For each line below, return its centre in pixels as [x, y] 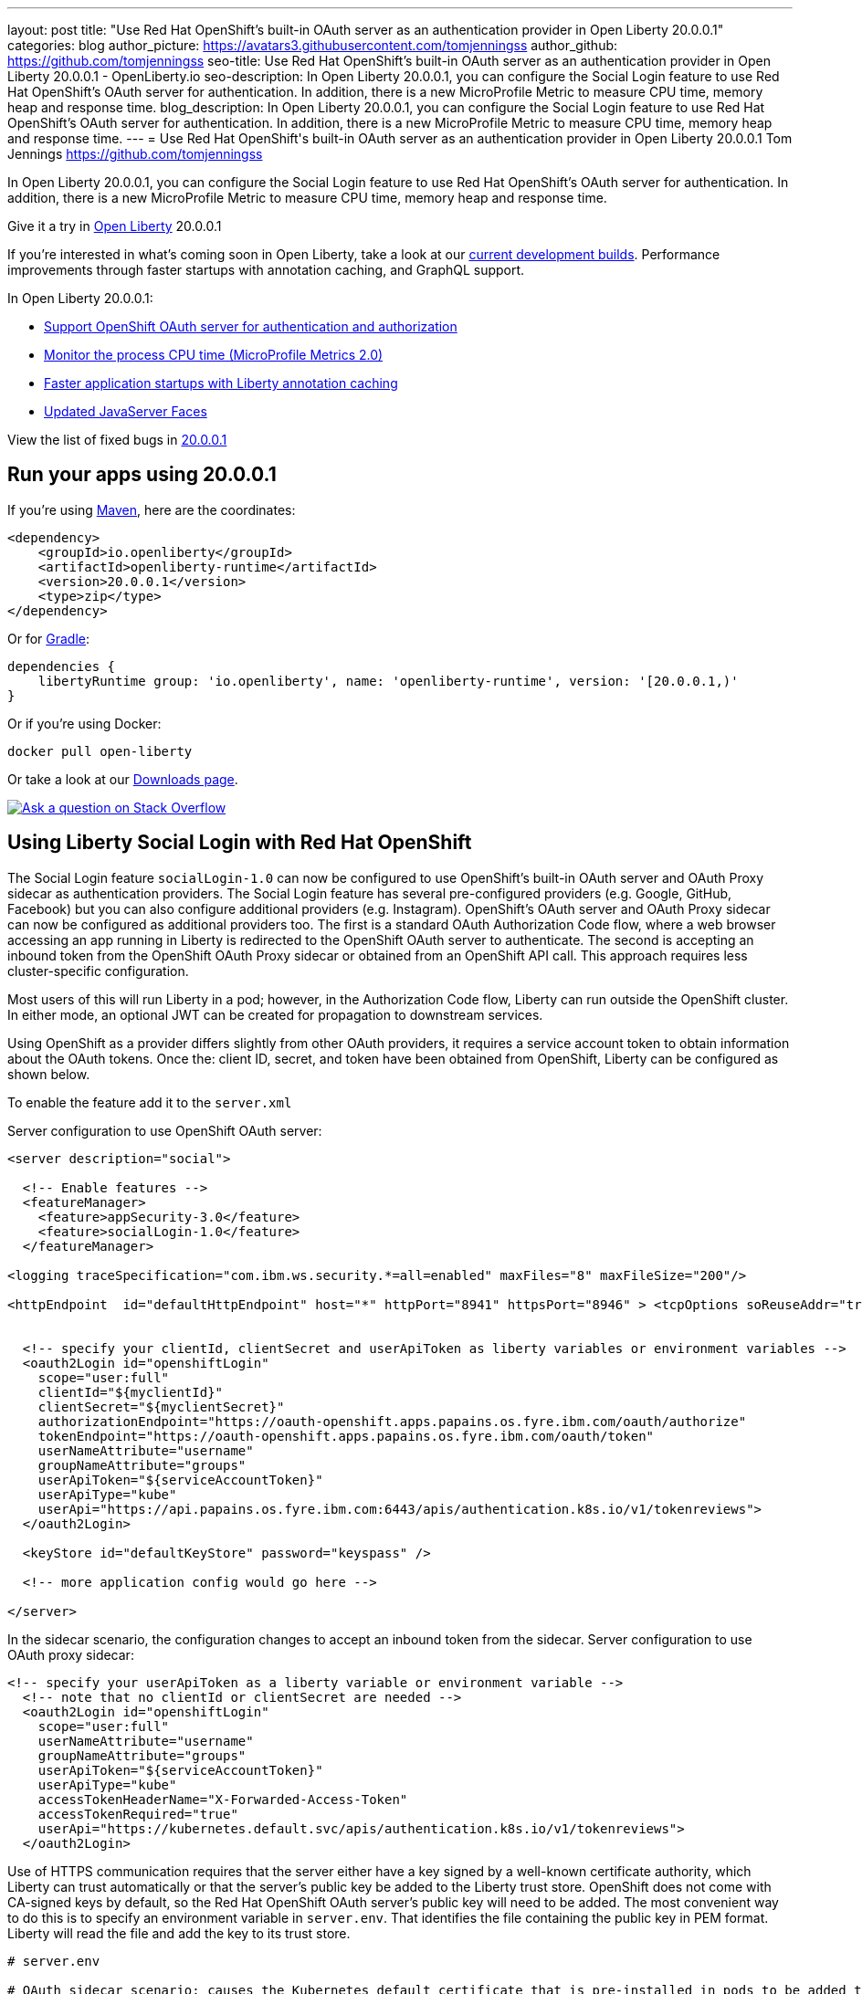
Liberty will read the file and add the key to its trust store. [179, 1933]
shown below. [49, 1074]
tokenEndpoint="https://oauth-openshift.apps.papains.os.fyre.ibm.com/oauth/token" [346, 1436]
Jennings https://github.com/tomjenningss [135, 154]
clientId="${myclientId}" [131, 1392]
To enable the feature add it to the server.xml [150, 1102]
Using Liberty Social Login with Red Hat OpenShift [240, 843]
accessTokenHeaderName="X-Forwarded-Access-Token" [223, 1799]
